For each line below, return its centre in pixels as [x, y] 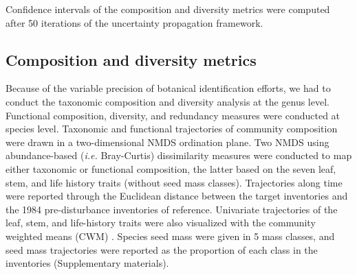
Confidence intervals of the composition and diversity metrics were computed [168, 9]
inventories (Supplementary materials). [87, 263]
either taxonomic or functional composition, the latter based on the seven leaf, [171, 168]
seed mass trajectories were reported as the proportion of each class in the [162, 249]
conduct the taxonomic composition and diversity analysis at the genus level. [167, 101]
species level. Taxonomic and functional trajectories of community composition [172, 129]
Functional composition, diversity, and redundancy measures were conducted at [173, 115]
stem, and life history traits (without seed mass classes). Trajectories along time [174, 182]
